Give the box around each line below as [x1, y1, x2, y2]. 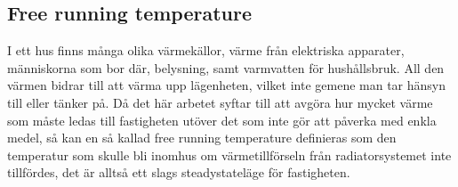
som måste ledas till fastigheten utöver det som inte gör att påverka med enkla [7, 110, 437, 129]
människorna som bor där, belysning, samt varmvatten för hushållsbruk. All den [7, 58, 445, 77]
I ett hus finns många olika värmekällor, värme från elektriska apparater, [7, 41, 405, 60]
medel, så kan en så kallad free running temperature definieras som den [7, 128, 397, 147]
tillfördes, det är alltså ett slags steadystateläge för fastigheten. [7, 163, 350, 182]
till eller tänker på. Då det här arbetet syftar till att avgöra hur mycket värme [7, 93, 433, 111]
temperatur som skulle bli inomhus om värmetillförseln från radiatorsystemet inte [7, 145, 452, 164]
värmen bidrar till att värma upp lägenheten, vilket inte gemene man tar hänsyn [7, 76, 446, 94]
